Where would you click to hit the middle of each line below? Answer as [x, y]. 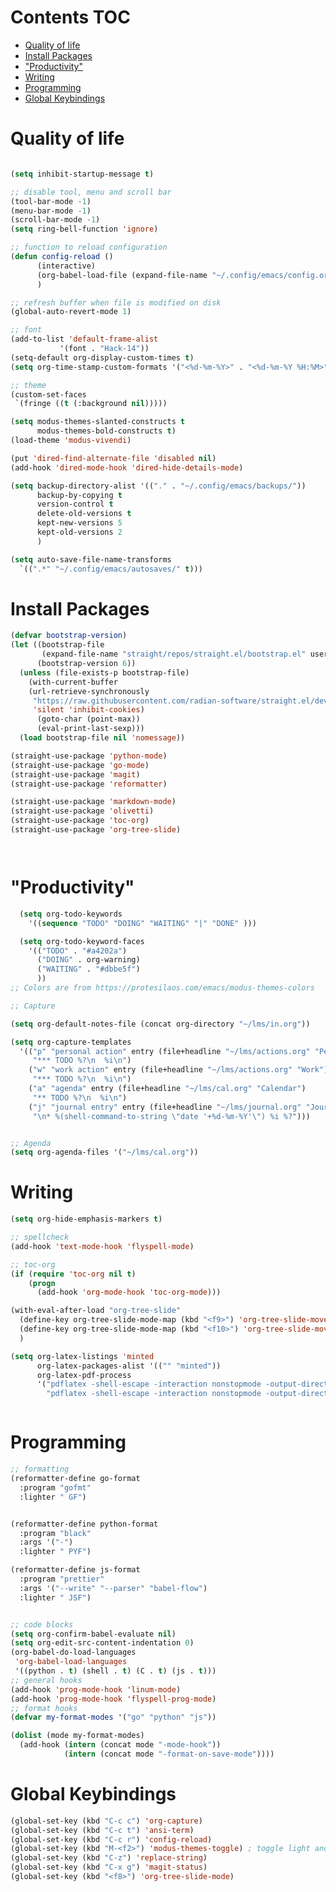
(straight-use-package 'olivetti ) [82, 811]
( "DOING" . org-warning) [88, 960]
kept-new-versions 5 [79, 523]
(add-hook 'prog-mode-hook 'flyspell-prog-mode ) [113, 1699]
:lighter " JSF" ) [55, 1597]
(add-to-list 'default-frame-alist [84, 339]
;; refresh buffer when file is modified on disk [116, 302]
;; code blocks [42, 1624]
